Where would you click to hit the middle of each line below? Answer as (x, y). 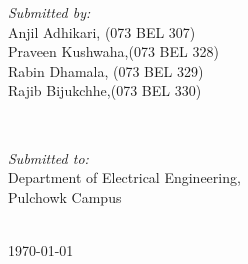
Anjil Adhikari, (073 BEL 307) (102, 31)
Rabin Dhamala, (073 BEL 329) (106, 70)
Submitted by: (49, 12)
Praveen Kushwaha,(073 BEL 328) (113, 51)
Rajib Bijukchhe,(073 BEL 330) (105, 90)
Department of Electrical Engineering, (124, 177)
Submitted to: (48, 157)
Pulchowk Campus (65, 196)
